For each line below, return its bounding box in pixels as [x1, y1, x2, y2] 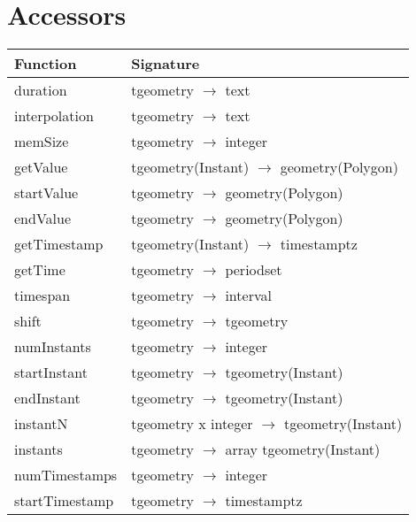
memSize [14, 131, 69, 152]
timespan [14, 285, 71, 306]
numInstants [14, 336, 91, 357]
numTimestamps [14, 464, 118, 486]
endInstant [14, 388, 81, 409]
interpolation [14, 105, 94, 127]
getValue [14, 157, 68, 178]
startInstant [14, 362, 88, 383]
